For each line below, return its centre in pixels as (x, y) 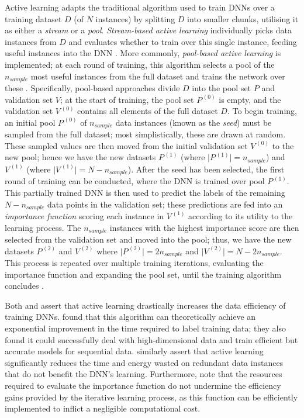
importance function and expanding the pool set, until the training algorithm (143, 274)
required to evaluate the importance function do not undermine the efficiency (143, 386)
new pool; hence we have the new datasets (80, 157)
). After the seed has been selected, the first (206, 169)
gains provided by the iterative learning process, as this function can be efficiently (151, 397)
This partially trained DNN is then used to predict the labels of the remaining (145, 192)
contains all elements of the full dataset (148, 111)
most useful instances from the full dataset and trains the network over (158, 76)
